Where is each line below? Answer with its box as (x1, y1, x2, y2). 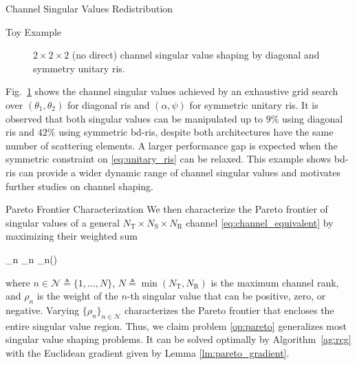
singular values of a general (6, 215, 120, 229)
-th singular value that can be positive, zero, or (127, 289, 326, 303)
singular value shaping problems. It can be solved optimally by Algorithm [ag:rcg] (6, 332, 351, 346)
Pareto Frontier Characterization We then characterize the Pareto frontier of (6, 202, 328, 216)
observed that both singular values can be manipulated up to (6, 111, 263, 125)
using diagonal (282, 111, 343, 125)
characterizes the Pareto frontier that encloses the (124, 302, 334, 317)
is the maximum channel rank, (210, 275, 339, 289)
